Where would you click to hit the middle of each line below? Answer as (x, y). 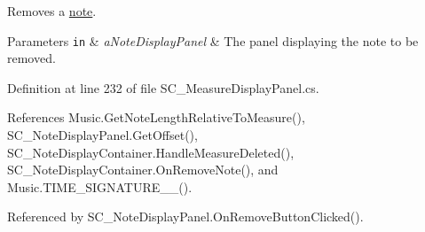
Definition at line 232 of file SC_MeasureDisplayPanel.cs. (163, 87)
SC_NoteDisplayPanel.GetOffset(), (102, 135)
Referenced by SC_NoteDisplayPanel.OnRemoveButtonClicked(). (185, 217)
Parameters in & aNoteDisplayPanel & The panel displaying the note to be (213, 40)
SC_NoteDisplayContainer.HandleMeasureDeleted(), (151, 152)
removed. (31, 58)
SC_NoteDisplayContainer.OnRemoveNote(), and (143, 170)
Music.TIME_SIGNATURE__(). (100, 186)
